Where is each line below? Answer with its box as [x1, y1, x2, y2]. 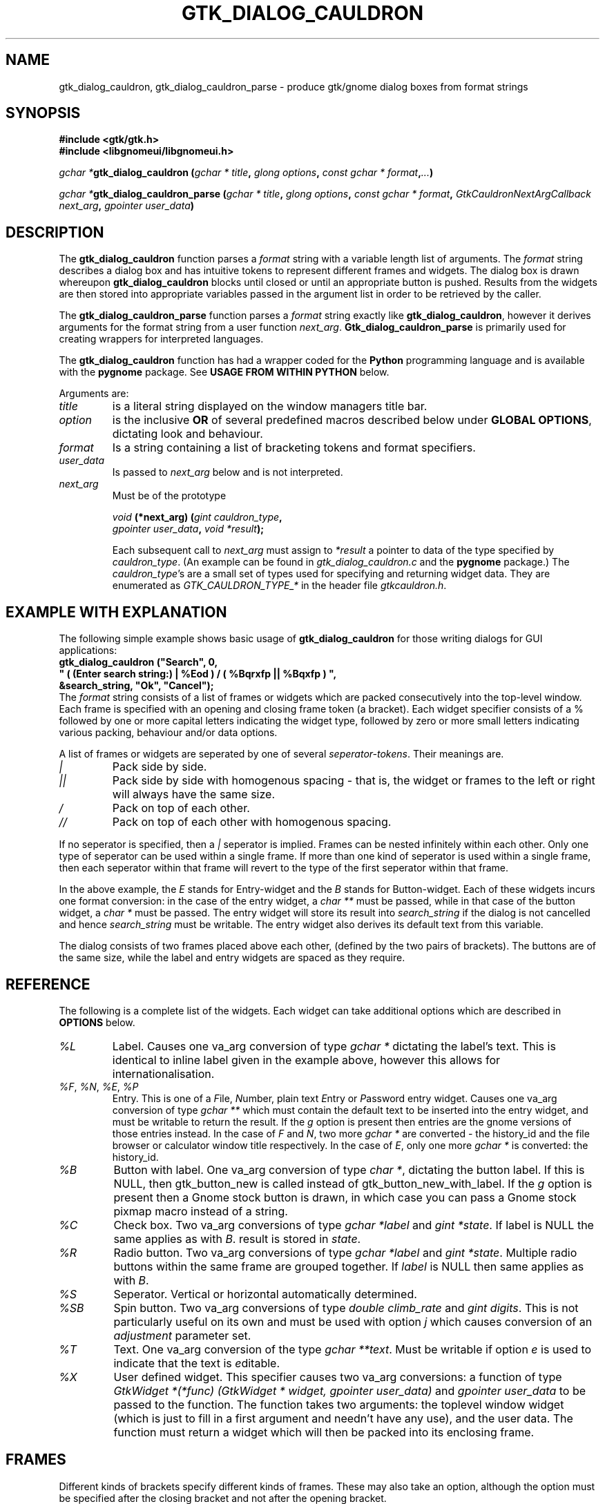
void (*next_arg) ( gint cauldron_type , [112, 511, 282, 523]
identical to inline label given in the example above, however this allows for [112, 1052, 501, 1067]
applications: [59, 644, 117, 657]
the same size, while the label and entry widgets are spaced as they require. [59, 952, 405, 964]
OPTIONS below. [59, 1016, 135, 1028]
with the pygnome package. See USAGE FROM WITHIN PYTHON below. [59, 366, 390, 378]
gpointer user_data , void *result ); [112, 523, 264, 535]
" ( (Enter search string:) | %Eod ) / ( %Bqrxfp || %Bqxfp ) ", [59, 668, 337, 680]
